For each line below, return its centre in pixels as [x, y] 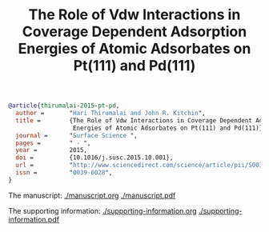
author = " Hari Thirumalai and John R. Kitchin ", [110, 114]
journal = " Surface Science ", [76, 135]
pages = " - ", [53, 143]
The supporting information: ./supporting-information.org [103, 210]
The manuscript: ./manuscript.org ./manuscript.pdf [92, 195]
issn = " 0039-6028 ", [64, 173]
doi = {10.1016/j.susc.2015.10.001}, [94, 158]
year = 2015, [52, 150]
